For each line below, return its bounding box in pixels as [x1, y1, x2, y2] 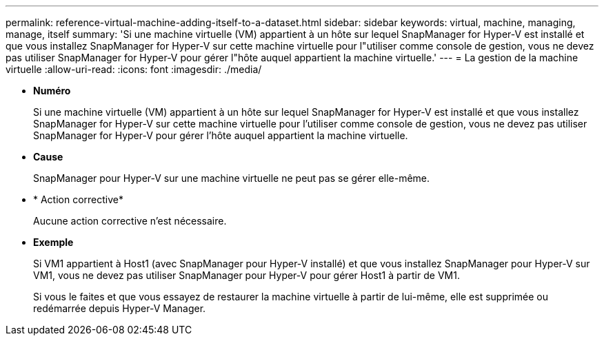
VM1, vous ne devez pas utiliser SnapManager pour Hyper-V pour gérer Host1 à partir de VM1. [33, 269, 460, 281]
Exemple [33, 236, 74, 248]
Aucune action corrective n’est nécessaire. [33, 215, 227, 227]
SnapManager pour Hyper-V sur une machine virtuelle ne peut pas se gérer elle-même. [33, 172, 430, 184]
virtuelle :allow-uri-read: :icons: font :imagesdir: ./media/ [6, 63, 262, 75]
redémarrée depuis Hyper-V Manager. [33, 302, 206, 314]
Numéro [33, 85, 71, 96]
